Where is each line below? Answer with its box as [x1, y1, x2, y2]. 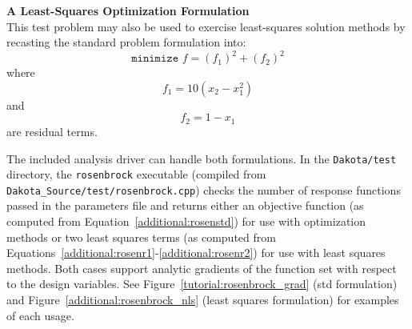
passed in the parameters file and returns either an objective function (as [6, 197, 364, 214]
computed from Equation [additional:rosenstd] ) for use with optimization [6, 213, 366, 230]
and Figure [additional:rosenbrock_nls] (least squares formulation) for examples [6, 291, 399, 308]
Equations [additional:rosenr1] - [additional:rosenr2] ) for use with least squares [6, 244, 386, 261]
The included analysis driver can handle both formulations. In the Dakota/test [6, 150, 397, 167]
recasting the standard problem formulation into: [6, 34, 246, 50]
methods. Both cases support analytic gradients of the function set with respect [6, 259, 397, 276]
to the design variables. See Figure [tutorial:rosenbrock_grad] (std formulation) [6, 275, 398, 292]
